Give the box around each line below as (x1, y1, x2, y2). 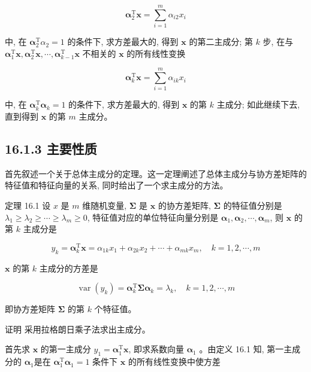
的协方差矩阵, (158, 199, 211, 212)
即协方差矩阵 (5, 303, 55, 315)
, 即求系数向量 (128, 343, 185, 355)
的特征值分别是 (223, 199, 282, 212)
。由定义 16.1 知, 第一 (199, 343, 284, 355)
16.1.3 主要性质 (5, 139, 97, 158)
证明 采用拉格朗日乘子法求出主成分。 (5, 322, 150, 335)
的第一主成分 (40, 343, 91, 355)
